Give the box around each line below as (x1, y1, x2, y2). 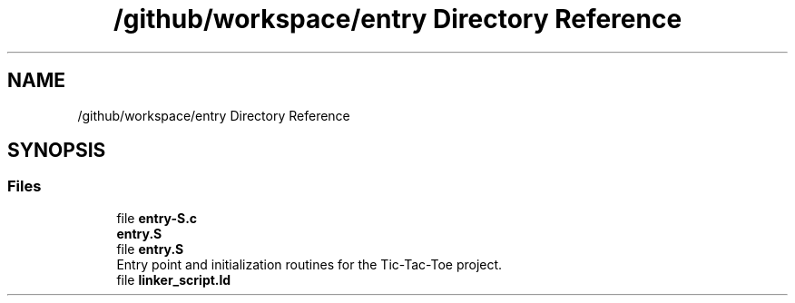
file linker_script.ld (116, 271, 231, 288)
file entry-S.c (116, 210, 198, 226)
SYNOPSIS (7, 139, 106, 162)
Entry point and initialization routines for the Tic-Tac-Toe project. (116, 256, 503, 272)
